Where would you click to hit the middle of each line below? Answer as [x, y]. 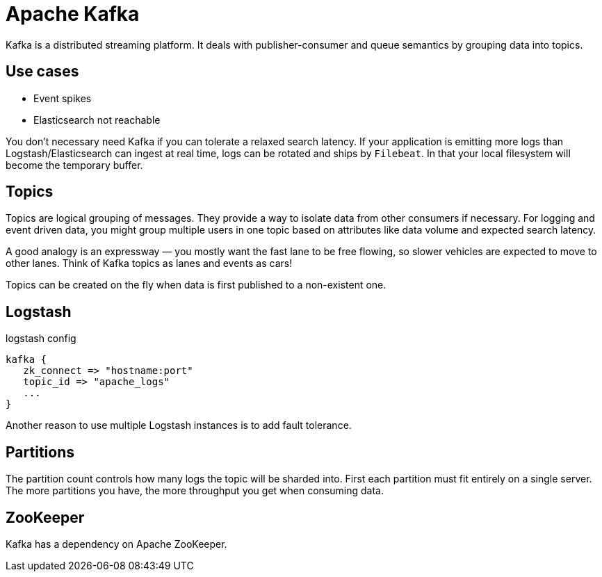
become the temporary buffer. [74, 165]
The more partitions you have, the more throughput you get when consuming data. [195, 491]
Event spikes [63, 98]
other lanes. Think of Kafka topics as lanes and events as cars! [149, 263]
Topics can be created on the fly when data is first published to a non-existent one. [196, 285]
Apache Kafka [73, 14]
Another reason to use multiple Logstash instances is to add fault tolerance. [179, 425]
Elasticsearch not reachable [97, 120]
